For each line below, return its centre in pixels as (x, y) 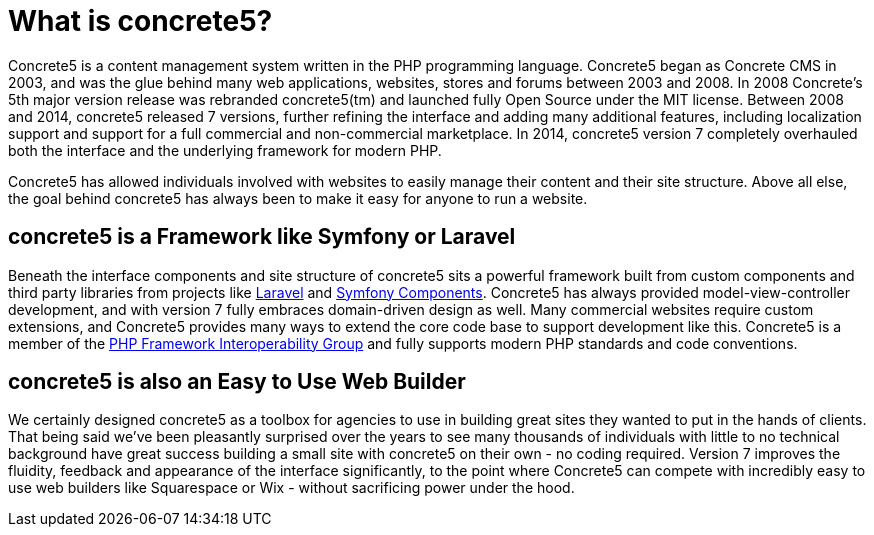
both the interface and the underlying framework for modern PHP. (225, 150)
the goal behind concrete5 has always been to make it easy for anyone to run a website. (298, 198)
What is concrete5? (140, 21)
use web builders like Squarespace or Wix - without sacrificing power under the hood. (291, 488)
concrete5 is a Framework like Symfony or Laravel (262, 237)
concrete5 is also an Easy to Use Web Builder (237, 382)
